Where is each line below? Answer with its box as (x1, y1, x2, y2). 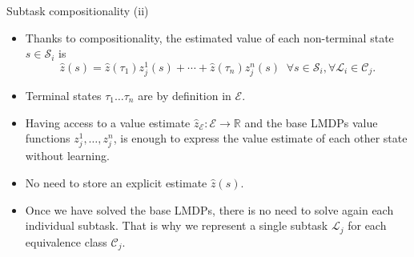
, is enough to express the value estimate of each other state (113, 130, 408, 147)
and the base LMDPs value (244, 114, 378, 131)
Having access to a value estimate (25, 114, 191, 131)
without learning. (25, 147, 110, 164)
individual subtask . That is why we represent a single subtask (25, 217, 328, 234)
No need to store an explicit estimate (25, 174, 207, 191)
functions (25, 130, 70, 147)
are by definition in (138, 87, 231, 104)
